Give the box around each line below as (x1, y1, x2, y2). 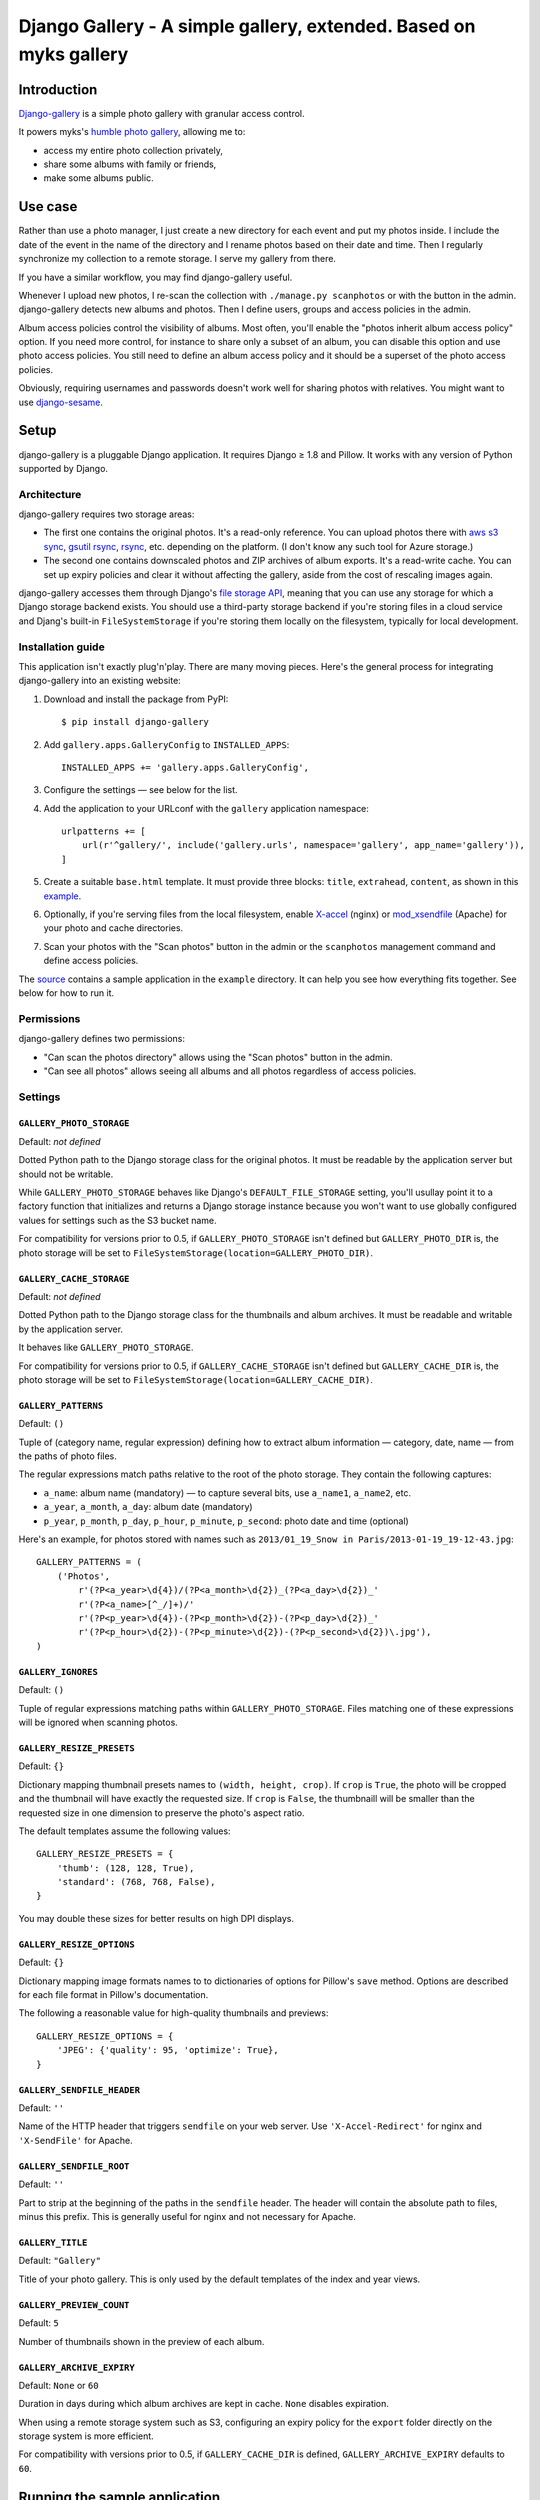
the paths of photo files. (18, 1450, 117, 1462)
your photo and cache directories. (43, 922, 184, 934)
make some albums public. (43, 172, 154, 184)
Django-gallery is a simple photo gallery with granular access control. (18, 107, 305, 119)
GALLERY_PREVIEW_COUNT (18, 2299, 130, 2310)
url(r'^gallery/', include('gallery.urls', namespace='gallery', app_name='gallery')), (81, 840, 525, 851)
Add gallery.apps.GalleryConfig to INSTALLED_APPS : (43, 738, 290, 750)
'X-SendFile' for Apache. (18, 2134, 134, 2146)
